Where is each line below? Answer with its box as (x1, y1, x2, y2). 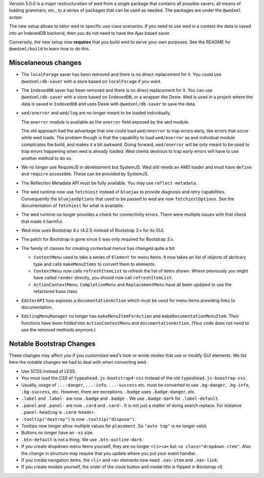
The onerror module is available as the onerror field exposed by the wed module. (21, 119, 190, 125)
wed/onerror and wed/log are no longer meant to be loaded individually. (21, 110, 171, 116)
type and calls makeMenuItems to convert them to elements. (33, 261, 156, 267)
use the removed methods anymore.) (21, 327, 96, 333)
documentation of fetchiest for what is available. (21, 203, 124, 208)
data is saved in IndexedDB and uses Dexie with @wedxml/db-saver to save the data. (21, 101, 197, 107)
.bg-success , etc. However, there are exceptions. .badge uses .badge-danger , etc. (21, 389, 196, 395)
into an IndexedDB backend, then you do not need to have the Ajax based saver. (9, 30, 171, 36)
